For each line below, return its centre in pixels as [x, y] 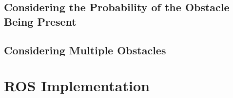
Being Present [40, 21]
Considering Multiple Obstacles [85, 50]
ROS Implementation [77, 86]
